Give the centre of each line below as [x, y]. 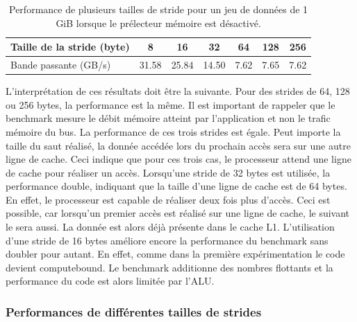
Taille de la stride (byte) [70, 47]
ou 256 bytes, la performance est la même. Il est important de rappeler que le [171, 104]
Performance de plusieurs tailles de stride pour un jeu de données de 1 [159, 9]
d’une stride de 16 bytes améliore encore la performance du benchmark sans [167, 240]
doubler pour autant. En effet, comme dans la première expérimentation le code [175, 254]
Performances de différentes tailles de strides [134, 311]
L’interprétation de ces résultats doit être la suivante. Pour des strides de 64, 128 [178, 91]
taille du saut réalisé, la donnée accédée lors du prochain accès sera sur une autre [178, 145]
